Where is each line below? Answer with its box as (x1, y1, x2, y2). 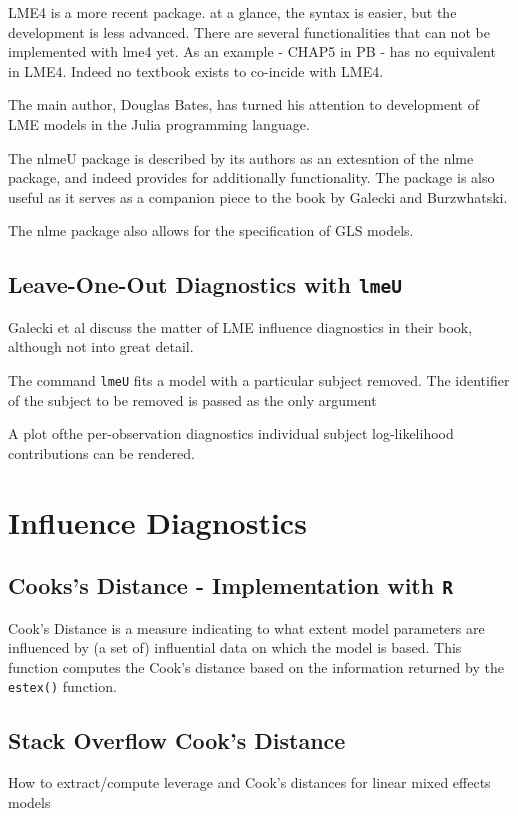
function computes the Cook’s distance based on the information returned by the (8, 656, 504, 677)
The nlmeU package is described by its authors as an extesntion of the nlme (8, 147, 474, 168)
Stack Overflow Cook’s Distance (8, 725, 346, 756)
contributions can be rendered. (8, 442, 195, 463)
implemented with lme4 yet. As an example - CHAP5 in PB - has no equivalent (8, 41, 496, 62)
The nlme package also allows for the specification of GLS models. (8, 220, 414, 241)
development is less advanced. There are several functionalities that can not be (8, 21, 490, 42)
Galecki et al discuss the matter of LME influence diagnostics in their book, (8, 316, 473, 337)
